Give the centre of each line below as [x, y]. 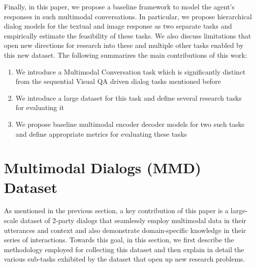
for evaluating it [40, 107]
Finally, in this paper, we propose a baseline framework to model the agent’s [119, 6]
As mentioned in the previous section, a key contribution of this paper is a [116, 210]
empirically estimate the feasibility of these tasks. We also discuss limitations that [128, 35]
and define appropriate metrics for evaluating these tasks [101, 133]
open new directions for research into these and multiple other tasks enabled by [124, 45]
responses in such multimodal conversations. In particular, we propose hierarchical [128, 16]
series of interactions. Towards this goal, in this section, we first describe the [119, 240]
